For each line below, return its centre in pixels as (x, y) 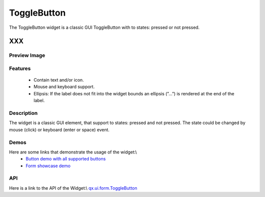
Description (23, 113)
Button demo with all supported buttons (66, 159)
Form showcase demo (48, 166)
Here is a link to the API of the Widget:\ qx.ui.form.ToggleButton (73, 188)
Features (20, 68)
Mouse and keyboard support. (64, 87)
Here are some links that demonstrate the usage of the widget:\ (73, 152)
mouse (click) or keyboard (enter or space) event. (59, 130)
